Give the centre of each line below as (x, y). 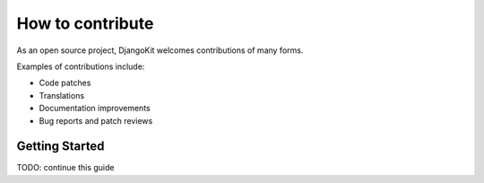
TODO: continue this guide (65, 168)
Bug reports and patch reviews (96, 120)
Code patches (65, 83)
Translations (62, 95)
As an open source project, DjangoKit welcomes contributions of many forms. (160, 50)
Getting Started (60, 147)
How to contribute (85, 23)
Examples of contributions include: (81, 66)
